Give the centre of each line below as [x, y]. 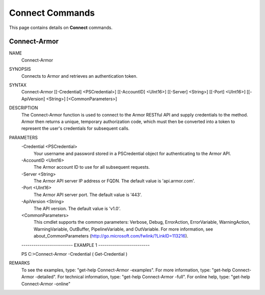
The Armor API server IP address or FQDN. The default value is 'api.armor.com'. [114, 181]
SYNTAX [18, 85]
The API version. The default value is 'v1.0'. [77, 208]
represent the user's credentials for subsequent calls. [75, 128]
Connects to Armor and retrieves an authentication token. [79, 76]
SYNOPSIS [20, 69]
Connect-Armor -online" [46, 284]
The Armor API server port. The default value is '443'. [88, 195]
